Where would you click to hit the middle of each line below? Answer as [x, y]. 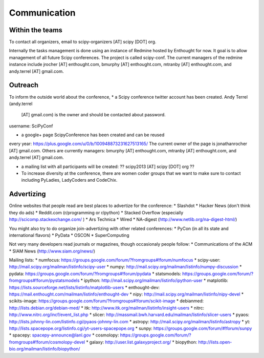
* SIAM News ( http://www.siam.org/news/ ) [52, 251]
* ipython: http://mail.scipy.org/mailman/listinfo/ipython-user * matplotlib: [154, 280]
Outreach [24, 85]
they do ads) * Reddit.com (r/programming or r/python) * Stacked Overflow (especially [96, 212]
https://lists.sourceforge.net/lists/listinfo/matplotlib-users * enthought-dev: [84, 287]
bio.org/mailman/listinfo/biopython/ [44, 349]
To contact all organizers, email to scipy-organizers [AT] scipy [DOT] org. [83, 42]
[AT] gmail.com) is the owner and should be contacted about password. [93, 115]
